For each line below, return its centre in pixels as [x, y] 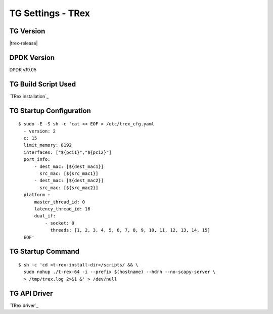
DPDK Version [32, 57]
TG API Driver [31, 293]
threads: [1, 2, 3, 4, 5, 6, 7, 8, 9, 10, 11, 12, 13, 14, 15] [130, 230]
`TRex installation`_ [29, 96]
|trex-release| [24, 43]
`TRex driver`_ [24, 305]
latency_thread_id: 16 [62, 209]
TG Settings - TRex [50, 13]
